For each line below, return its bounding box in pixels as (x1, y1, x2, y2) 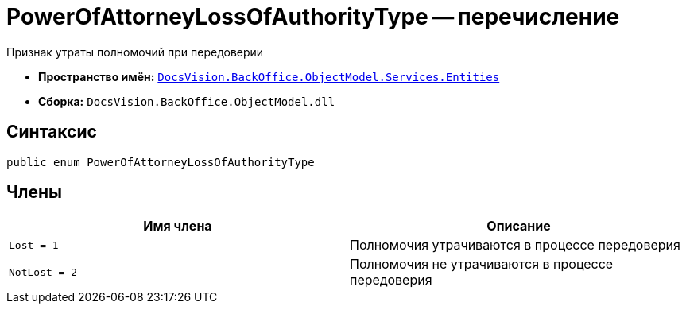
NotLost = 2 (9, 265, 78, 278)
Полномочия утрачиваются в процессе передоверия (350, 237, 680, 254)
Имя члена (143, 218, 212, 234)
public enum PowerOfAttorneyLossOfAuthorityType (6, 155, 315, 169)
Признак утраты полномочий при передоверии (6, 45, 264, 59)
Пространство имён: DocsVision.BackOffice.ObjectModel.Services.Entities (38, 69, 500, 83)
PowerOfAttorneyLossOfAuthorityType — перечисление (6, 3, 620, 30)
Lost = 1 (9, 238, 59, 251)
